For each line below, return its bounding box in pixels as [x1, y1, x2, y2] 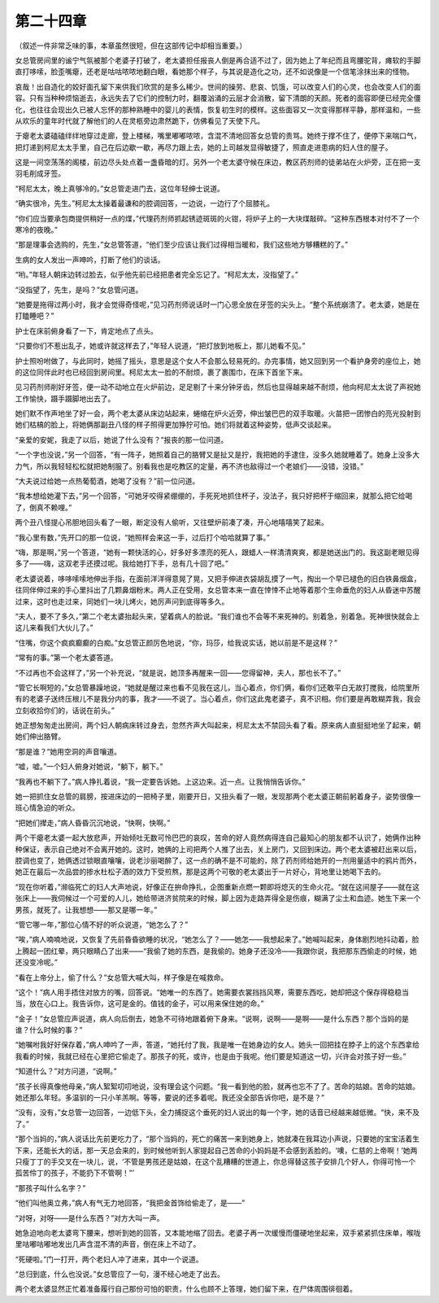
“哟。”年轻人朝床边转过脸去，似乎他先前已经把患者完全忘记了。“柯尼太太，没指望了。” [15, 269, 298, 280]
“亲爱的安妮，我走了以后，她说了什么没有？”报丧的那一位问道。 [15, 435, 228, 444]
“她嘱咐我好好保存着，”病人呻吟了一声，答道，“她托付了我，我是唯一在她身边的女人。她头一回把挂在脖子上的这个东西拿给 [15, 1040, 420, 1050]
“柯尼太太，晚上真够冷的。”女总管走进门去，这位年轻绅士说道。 [15, 183, 225, 193]
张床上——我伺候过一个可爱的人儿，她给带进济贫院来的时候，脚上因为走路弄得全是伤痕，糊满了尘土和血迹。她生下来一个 [15, 894, 421, 903]
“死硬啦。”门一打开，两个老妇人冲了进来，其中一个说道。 [15, 1254, 203, 1264]
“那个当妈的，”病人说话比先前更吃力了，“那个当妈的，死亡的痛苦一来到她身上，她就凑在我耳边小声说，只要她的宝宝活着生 [15, 1134, 420, 1143]
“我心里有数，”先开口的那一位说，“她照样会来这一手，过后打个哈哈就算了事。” [15, 532, 270, 542]
